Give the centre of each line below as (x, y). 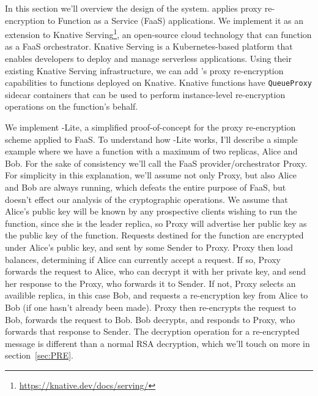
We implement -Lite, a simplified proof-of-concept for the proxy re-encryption (150, 127)
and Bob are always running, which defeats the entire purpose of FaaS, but (146, 187)
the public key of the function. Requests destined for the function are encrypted (154, 235)
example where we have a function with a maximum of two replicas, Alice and (151, 151)
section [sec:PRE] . (39, 355)
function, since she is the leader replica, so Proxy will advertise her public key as (156, 223)
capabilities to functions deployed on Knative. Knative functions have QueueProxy (158, 82)
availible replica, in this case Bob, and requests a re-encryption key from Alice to (157, 295)
